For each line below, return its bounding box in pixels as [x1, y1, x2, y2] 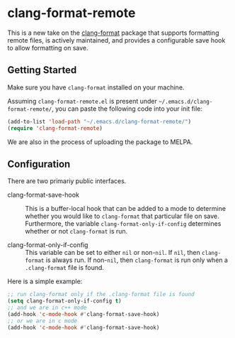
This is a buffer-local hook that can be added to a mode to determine [25, 205, 227, 213]
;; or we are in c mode [7, 317, 78, 325]
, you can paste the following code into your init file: [52, 104, 203, 113]
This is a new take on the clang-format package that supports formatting [7, 28, 219, 37]
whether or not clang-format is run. [25, 227, 128, 236]
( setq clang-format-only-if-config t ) [7, 298, 122, 305]
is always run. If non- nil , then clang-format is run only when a [45, 256, 229, 264]
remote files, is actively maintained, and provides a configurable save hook [7, 36, 226, 44]
